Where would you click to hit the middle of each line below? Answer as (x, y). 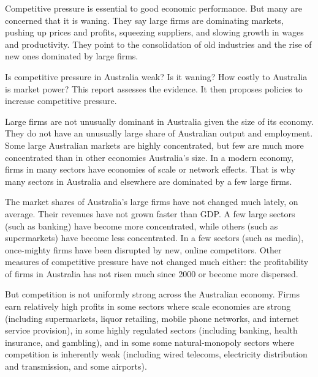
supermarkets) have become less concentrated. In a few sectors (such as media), (154, 238)
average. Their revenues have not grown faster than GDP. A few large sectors (150, 213)
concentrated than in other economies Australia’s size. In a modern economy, (149, 157)
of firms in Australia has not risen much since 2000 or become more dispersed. (152, 273)
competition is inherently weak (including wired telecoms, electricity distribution (156, 354)
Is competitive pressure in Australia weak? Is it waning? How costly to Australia (156, 76)
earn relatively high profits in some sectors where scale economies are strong (148, 306)
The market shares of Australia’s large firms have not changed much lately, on (152, 202)
